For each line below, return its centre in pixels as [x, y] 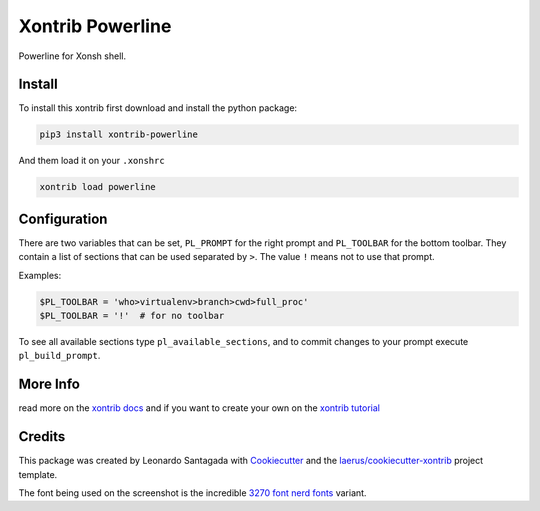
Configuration [63, 218]
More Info [49, 384]
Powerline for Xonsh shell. [72, 56]
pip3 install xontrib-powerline [119, 134]
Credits [42, 436]
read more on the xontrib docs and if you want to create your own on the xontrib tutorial [199, 408]
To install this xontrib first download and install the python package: [158, 108]
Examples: [40, 275]
